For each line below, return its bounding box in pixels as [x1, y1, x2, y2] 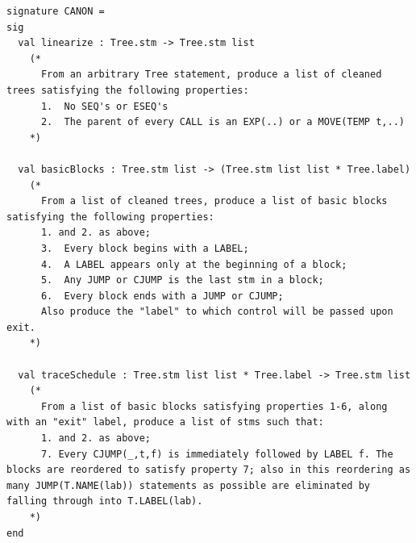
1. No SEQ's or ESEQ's [40, 100, 168, 112]
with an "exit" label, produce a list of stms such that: [6, 416, 324, 428]
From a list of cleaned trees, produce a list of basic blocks [40, 195, 388, 207]
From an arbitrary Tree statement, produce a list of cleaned [40, 69, 382, 81]
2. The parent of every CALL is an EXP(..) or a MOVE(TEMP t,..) [40, 116, 405, 128]
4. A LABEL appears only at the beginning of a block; [40, 258, 347, 270]
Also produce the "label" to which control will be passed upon [40, 306, 393, 318]
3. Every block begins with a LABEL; [40, 242, 249, 254]
